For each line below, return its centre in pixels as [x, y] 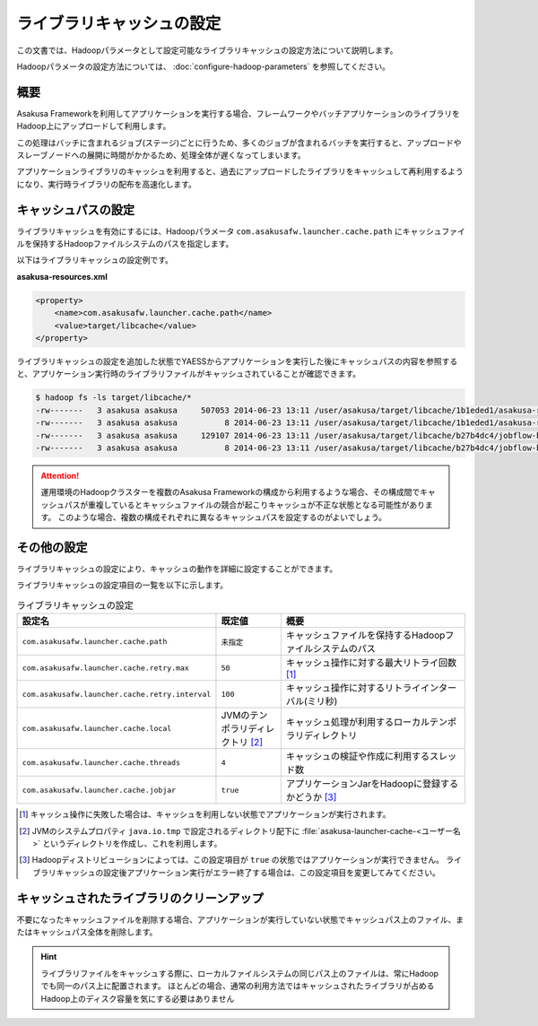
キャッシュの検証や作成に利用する [358, 756]
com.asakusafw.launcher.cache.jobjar [99, 790]
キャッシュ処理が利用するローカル [358, 722]
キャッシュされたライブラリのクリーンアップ [140, 898]
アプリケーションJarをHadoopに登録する [372, 784]
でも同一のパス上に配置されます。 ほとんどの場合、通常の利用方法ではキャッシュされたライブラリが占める [238, 986]
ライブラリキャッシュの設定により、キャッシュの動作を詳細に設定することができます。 [177, 569]
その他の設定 [52, 547]
